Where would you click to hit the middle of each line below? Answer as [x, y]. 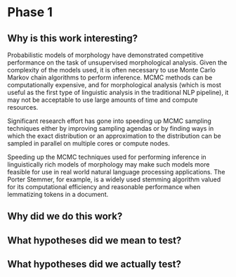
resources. [23, 107]
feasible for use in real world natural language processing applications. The [116, 172]
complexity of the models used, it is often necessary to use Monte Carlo [111, 70]
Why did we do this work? [65, 216]
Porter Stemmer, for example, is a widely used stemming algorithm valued [114, 179]
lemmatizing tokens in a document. [58, 194]
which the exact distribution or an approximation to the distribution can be [114, 136]
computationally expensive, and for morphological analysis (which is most [114, 85]
